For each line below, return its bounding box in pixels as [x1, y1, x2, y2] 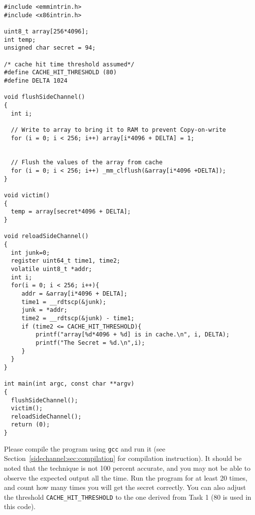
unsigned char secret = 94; [4, 44, 96, 52]
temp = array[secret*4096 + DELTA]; [11, 208, 131, 215]
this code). [4, 501, 36, 512]
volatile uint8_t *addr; [11, 266, 92, 273]
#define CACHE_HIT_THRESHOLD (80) [4, 69, 117, 76]
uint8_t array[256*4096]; [4, 28, 89, 35]
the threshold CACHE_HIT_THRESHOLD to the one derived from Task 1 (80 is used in [4, 491, 252, 502]
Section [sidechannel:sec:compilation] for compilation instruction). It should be [4, 453, 242, 463]
